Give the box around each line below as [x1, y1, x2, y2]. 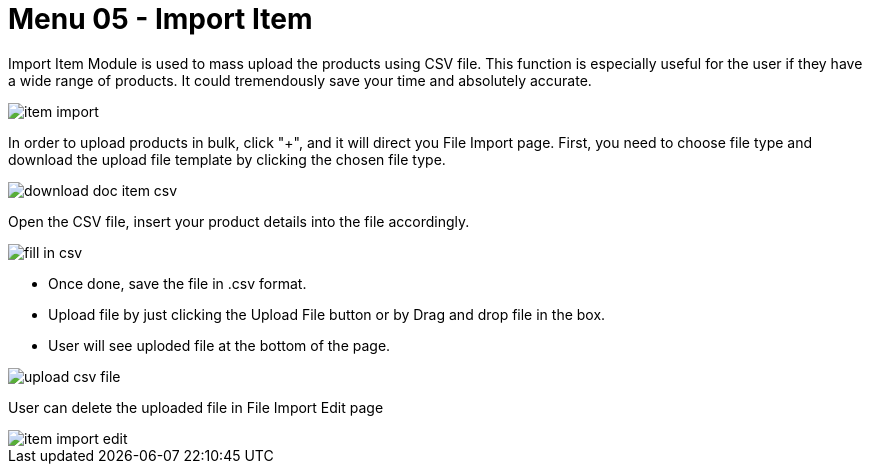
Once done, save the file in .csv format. [48, 274, 307, 292]
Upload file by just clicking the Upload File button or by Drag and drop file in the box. [48, 305, 606, 323]
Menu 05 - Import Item [8, 2, 313, 36]
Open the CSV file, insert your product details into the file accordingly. [8, 212, 470, 230]
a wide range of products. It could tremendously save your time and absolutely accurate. [8, 71, 592, 89]
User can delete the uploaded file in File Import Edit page [8, 398, 384, 416]
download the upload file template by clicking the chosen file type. [8, 150, 446, 168]
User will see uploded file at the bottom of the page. [48, 336, 391, 354]
